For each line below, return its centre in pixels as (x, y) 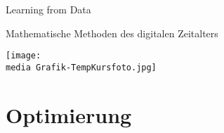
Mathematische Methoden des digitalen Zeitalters (112, 33)
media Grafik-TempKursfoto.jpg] (81, 67)
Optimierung (69, 114)
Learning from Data (48, 9)
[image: (24, 56)
